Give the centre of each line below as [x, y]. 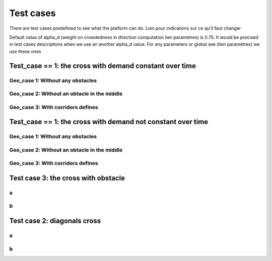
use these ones [25, 51]
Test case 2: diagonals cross [55, 221]
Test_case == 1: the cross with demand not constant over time [109, 122]
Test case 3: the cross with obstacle [67, 178]
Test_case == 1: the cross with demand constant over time [103, 66]
